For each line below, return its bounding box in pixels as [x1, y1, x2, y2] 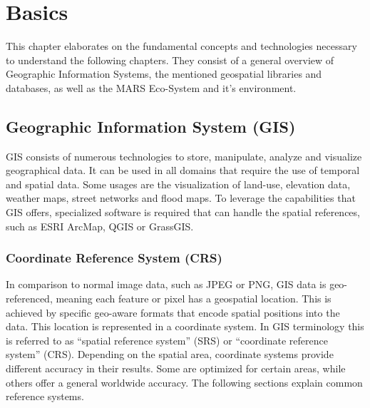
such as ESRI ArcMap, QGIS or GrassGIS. [6, 218, 194, 233]
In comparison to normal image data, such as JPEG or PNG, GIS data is [6, 277, 327, 292]
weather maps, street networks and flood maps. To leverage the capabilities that [6, 190, 356, 205]
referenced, [6, 291, 53, 306]
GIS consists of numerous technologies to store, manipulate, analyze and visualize [6, 148, 362, 163]
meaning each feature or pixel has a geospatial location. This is [56, 291, 332, 306]
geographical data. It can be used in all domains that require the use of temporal [6, 163, 360, 178]
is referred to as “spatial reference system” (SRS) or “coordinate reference [6, 332, 328, 347]
